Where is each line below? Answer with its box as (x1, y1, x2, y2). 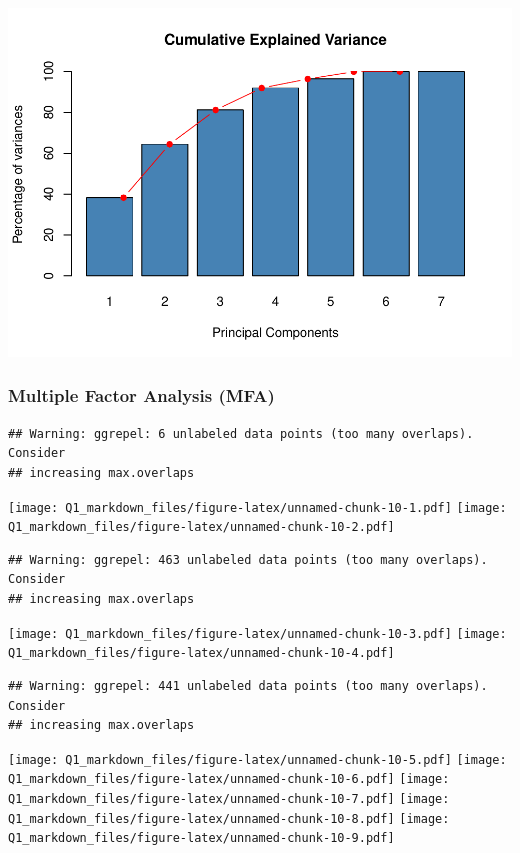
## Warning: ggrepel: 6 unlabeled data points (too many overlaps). (8, 426, 474, 441)
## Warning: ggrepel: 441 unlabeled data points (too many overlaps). (8, 678, 488, 693)
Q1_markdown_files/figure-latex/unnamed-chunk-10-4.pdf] (8, 646, 395, 661)
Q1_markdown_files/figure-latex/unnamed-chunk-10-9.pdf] (8, 831, 395, 846)
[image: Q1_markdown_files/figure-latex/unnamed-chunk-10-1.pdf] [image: (8, 500, 507, 515)
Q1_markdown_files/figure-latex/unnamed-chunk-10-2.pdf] (8, 520, 395, 535)
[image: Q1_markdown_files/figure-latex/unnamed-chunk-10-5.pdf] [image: (8, 752, 507, 767)
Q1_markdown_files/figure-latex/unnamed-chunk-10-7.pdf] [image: (8, 792, 450, 807)
